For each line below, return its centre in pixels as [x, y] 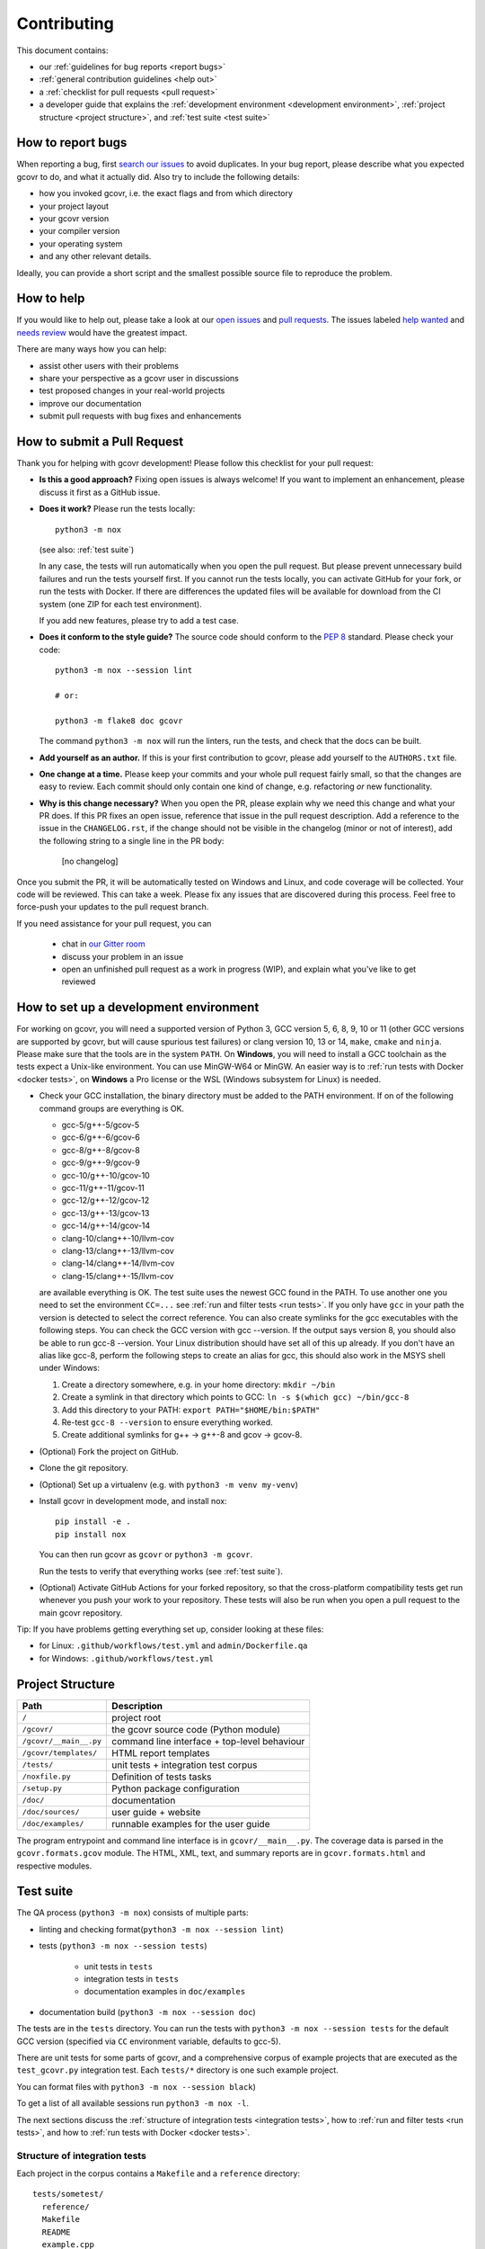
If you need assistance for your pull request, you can [114, 923]
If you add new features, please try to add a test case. [139, 620]
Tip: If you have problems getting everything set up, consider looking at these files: [170, 1629]
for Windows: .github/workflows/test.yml [127, 1658]
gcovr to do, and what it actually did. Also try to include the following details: [158, 176]
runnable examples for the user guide [191, 1823]
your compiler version [79, 231]
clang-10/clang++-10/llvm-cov [118, 1238]
